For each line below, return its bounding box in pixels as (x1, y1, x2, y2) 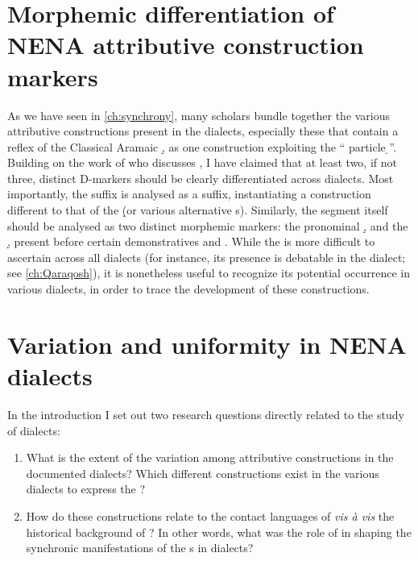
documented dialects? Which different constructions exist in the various (26, 464, 379, 481)
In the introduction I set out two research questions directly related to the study (7, 405, 404, 422)
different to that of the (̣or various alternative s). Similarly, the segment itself (7, 202, 388, 218)
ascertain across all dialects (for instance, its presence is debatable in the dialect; (7, 248, 406, 265)
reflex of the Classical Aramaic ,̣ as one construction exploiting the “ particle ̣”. (7, 138, 397, 155)
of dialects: (7, 422, 60, 438)
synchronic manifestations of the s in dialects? (26, 539, 254, 556)
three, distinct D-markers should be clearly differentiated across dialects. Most (7, 169, 394, 186)
